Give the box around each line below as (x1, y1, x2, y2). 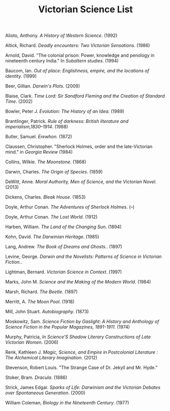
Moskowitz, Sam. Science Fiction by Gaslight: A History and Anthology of (5, 318, 159, 325)
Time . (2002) (5, 98, 33, 104)
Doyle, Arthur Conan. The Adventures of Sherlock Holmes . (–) (5, 204, 135, 210)
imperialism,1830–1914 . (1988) (5, 124, 68, 130)
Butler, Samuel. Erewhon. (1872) (5, 134, 72, 140)
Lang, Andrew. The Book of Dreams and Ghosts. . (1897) (5, 244, 122, 250)
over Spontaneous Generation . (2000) (5, 390, 86, 396)
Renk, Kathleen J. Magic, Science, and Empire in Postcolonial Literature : (5, 349, 158, 355)
